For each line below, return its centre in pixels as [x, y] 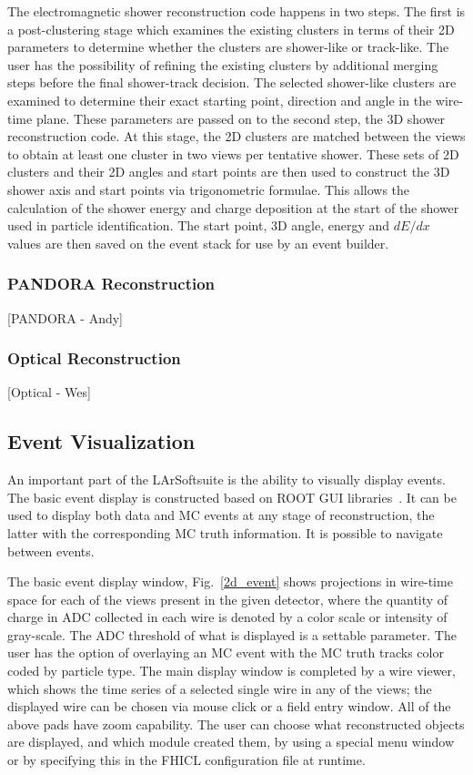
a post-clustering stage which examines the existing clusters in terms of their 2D [231, 29]
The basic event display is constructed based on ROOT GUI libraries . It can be [232, 497]
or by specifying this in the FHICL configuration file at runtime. [186, 760]
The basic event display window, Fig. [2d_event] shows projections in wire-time [230, 581]
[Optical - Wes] [49, 392]
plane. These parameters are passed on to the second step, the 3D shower [241, 118]
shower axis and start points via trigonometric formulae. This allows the [209, 189]
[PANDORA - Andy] [65, 317]
